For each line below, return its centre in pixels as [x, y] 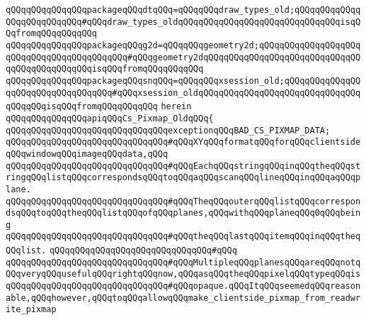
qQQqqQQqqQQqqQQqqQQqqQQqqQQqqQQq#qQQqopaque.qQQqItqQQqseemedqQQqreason [183, 286]
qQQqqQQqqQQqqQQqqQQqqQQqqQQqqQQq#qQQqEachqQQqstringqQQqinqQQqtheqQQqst [183, 166]
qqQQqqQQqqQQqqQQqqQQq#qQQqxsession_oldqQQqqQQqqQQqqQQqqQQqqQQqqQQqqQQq [183, 93]
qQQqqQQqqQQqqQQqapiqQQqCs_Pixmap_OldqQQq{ [110, 118]
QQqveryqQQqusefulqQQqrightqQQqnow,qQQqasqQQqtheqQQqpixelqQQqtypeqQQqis [183, 274]
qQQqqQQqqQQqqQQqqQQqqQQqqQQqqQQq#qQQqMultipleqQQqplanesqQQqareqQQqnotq [183, 262]
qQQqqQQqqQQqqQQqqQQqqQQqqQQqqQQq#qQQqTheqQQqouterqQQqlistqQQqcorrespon [183, 201]
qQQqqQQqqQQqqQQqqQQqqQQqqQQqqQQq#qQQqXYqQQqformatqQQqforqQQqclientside [183, 142]
